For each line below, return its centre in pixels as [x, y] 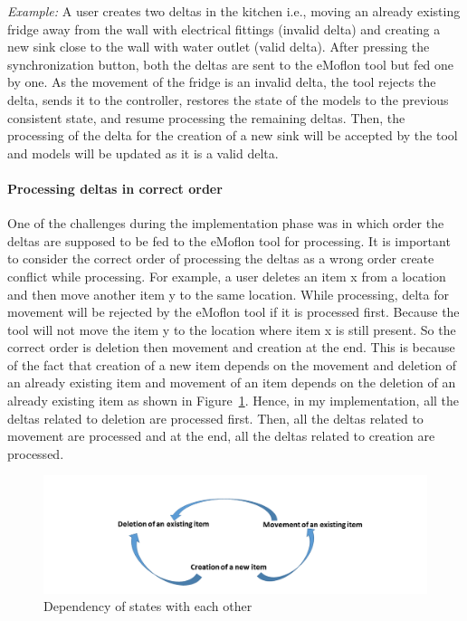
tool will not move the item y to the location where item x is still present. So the [232, 329]
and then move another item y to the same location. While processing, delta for [228, 294]
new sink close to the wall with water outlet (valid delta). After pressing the [219, 47]
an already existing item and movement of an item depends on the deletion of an [232, 382]
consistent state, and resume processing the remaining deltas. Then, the [206, 117]
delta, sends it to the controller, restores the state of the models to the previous [228, 99]
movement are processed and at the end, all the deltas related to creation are [221, 436]
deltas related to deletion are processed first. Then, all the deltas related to [215, 418]
